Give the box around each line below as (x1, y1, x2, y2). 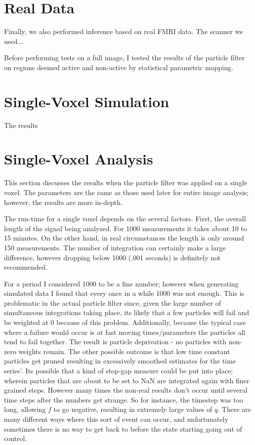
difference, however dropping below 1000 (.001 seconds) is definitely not (4, 252, 221, 262)
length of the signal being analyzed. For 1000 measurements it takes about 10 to (4, 223, 247, 233)
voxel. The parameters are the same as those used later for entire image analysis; (4, 187, 249, 197)
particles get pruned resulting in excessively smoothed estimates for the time (4, 356, 236, 366)
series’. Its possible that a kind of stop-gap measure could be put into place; (4, 365, 233, 376)
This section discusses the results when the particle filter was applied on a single (4, 177, 247, 188)
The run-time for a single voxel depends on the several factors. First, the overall (4, 213, 246, 224)
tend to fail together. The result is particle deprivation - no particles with (4, 336, 226, 347)
